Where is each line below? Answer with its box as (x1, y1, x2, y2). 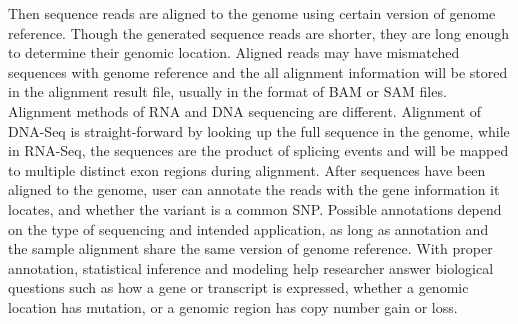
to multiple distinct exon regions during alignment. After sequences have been (8, 159, 486, 180)
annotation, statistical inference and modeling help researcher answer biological (8, 257, 494, 278)
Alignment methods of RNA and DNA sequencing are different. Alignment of (8, 100, 482, 121)
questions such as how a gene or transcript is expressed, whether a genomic (8, 277, 469, 298)
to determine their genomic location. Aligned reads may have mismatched (8, 42, 460, 63)
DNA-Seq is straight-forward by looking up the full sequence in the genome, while (8, 120, 510, 141)
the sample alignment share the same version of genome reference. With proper (8, 238, 493, 259)
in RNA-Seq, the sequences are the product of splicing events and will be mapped (8, 140, 509, 161)
